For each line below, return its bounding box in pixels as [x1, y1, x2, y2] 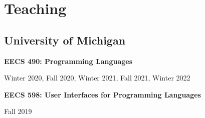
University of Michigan [4, 32, 126, 47]
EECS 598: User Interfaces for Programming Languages [4, 89, 201, 99]
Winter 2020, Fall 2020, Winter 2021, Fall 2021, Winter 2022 [4, 72, 190, 83]
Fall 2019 [4, 106, 32, 116]
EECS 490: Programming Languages [4, 55, 133, 66]
